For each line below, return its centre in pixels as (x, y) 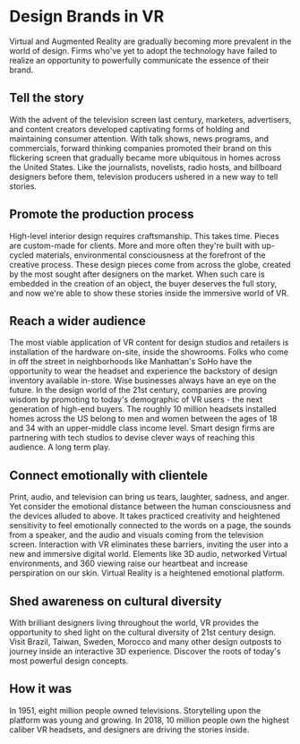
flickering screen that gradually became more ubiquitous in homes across (145, 158)
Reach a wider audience (77, 321)
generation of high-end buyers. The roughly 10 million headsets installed (143, 409)
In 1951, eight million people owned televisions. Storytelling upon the (135, 710)
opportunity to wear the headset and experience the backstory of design (143, 371)
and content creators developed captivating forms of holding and (129, 129)
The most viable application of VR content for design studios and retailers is (149, 343)
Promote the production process (102, 214)
